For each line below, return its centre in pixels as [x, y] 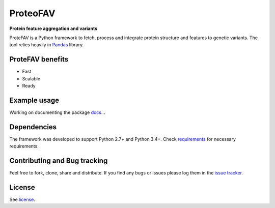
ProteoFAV [32, 13]
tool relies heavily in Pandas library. [47, 45]
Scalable [31, 78]
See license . [22, 200]
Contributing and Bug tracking [59, 161]
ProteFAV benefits [39, 59]
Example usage [34, 100]
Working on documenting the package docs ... [57, 112]
